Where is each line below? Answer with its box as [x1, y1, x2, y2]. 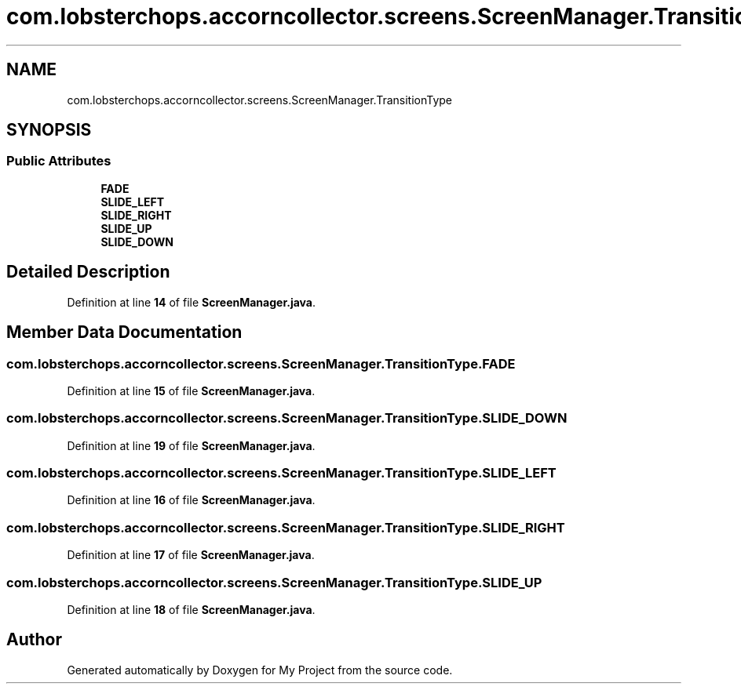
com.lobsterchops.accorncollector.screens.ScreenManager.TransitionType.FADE [6, 355, 516, 372]
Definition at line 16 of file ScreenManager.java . [67, 493, 316, 507]
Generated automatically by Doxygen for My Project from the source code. [67, 663, 453, 677]
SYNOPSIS [6, 120, 92, 140]
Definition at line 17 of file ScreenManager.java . [67, 548, 315, 562]
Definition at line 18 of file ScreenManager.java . [67, 602, 316, 616]
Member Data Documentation [6, 322, 243, 343]
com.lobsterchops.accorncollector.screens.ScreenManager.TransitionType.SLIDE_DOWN [6, 410, 568, 427]
